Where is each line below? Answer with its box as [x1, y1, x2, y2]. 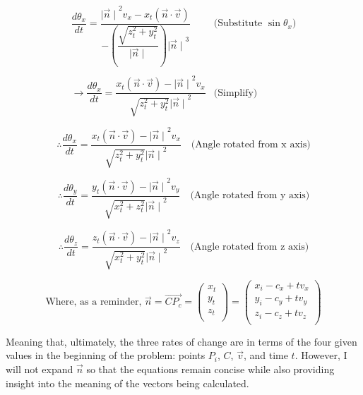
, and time [243, 348, 288, 363]
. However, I [294, 348, 347, 363]
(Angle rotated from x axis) [191, 140, 311, 150]
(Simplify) [213, 87, 258, 98]
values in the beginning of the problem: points [6, 348, 206, 363]
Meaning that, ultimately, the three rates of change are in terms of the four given [6, 334, 357, 348]
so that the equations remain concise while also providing [86, 361, 335, 376]
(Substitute [213, 18, 263, 29]
